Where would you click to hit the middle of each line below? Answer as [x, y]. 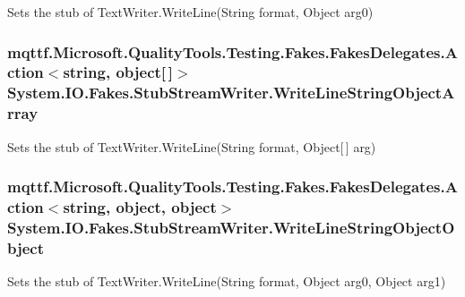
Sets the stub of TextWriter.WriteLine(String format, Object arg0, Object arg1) [227, 281]
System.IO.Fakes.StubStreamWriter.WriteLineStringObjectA [231, 93]
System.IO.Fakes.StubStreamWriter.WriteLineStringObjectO [231, 227]
